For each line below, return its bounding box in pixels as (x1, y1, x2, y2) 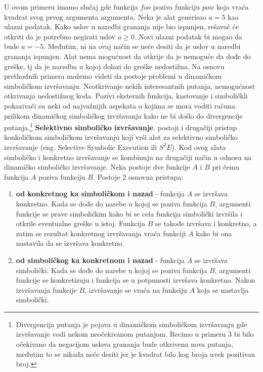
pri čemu (212, 162, 239, 172)
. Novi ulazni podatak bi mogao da (134, 31, 242, 41)
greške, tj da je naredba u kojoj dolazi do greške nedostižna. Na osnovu (4, 61, 225, 71)
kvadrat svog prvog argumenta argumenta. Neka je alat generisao (4, 11, 206, 22)
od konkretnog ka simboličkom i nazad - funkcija (16, 188, 185, 199)
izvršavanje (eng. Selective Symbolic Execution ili (4, 141, 157, 152)
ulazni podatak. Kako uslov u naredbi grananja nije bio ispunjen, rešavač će (4, 21, 239, 32)
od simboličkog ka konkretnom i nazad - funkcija (16, 254, 185, 265)
